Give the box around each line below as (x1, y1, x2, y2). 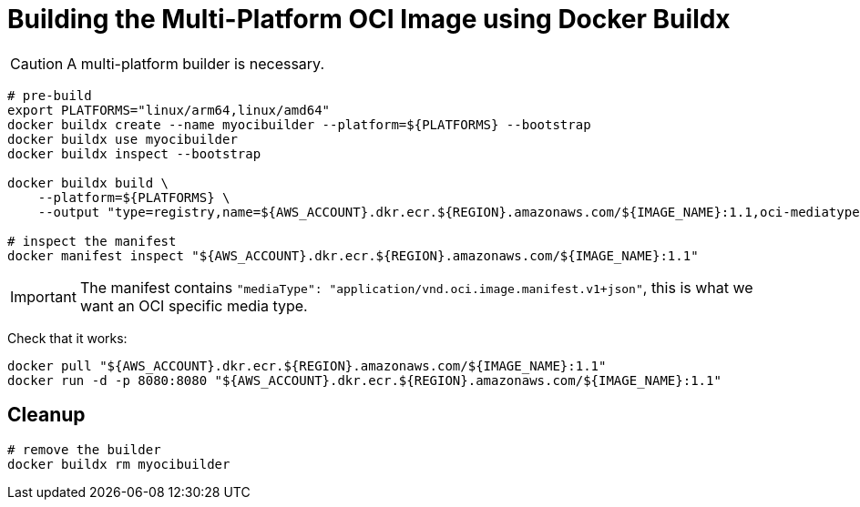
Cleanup (7, 403, 86, 427)
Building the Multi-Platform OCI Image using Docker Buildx (7, 4, 731, 35)
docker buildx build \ (7, 175, 169, 190)
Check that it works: (7, 330, 128, 346)
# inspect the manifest (7, 233, 177, 248)
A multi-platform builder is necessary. (67, 54, 324, 73)
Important (10, 287, 77, 306)
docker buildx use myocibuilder (7, 131, 238, 147)
